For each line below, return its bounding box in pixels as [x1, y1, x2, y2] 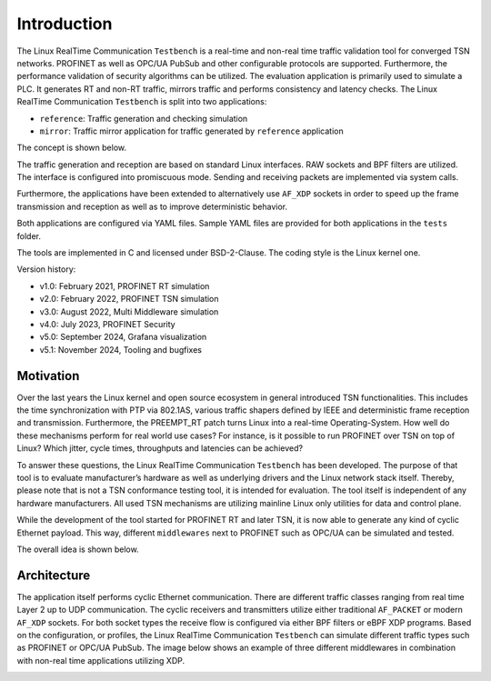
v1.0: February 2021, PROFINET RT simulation [39, 280, 210, 291]
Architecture [16, 567, 91, 583]
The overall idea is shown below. [16, 544, 140, 555]
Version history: [16, 264, 76, 275]
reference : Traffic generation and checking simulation [39, 113, 248, 124]
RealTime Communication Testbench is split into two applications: [16, 96, 267, 107]
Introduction [16, 14, 113, 34]
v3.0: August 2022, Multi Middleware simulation [39, 305, 219, 317]
